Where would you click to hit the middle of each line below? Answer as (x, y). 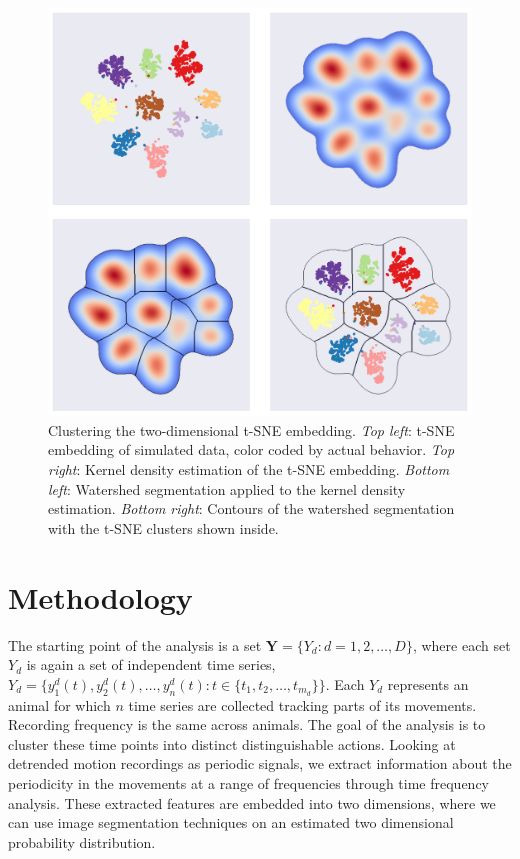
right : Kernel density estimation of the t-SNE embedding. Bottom (249, 469)
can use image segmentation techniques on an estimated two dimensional (231, 822)
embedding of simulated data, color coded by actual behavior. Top (251, 449)
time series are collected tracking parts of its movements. (302, 704)
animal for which (59, 704)
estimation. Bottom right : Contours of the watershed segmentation (251, 508)
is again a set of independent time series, (151, 664)
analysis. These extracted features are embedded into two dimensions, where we (252, 802)
